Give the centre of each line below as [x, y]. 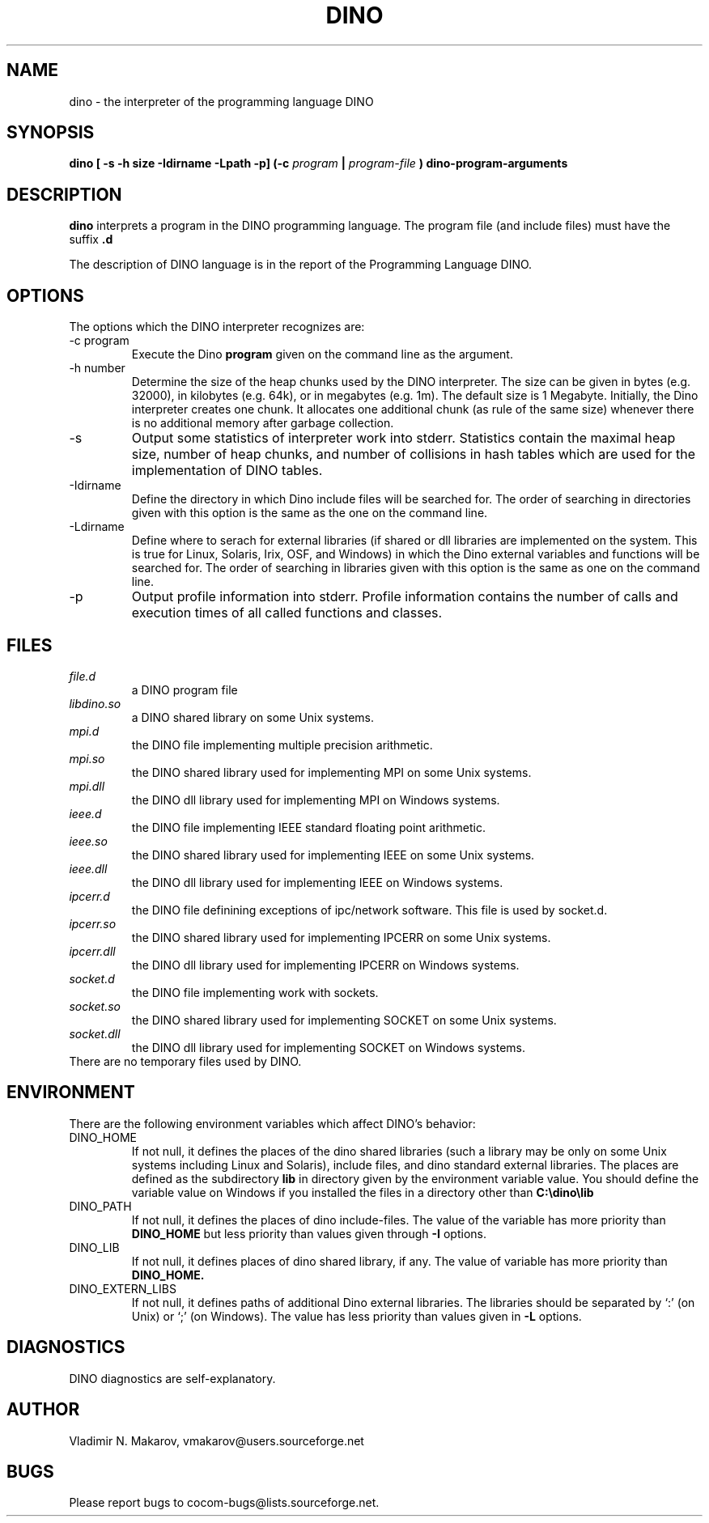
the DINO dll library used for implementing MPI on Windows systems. [316, 800]
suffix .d [91, 240]
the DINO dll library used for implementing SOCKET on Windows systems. [329, 1047]
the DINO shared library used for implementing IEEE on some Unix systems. [333, 855]
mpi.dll [87, 786]
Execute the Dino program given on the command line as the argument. [322, 354]
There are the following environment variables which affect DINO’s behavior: [272, 1123]
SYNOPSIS [51, 133]
